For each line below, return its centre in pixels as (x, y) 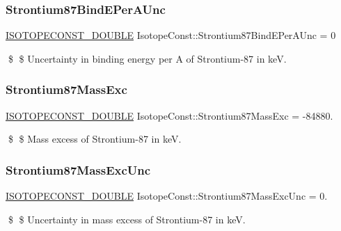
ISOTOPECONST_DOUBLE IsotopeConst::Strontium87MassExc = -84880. (169, 115)
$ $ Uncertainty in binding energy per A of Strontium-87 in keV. (147, 58)
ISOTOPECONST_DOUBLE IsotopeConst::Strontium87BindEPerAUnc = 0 (171, 35)
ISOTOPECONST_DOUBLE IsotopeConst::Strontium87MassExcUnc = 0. (167, 196)
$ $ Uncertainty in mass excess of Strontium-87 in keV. (127, 219)
